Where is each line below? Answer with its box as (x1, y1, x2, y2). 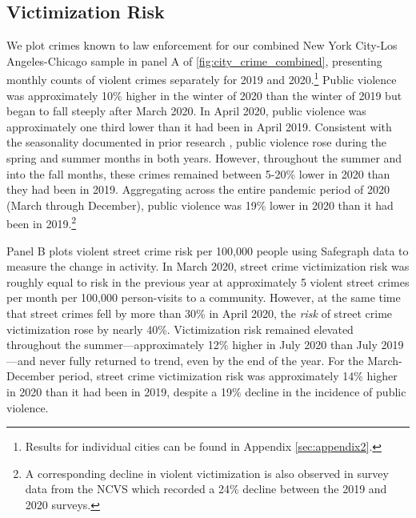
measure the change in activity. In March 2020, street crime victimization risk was (6, 258, 410, 275)
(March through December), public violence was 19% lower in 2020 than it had (6, 196, 394, 213)
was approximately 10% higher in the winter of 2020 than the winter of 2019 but (6, 86, 402, 103)
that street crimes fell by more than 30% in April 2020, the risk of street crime (6, 305, 393, 322)
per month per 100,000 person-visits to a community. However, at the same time (6, 289, 401, 306)
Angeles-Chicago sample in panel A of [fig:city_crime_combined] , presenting (6, 52, 382, 69)
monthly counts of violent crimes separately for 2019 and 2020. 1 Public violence (6, 69, 397, 88)
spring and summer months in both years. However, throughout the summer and (6, 150, 402, 167)
